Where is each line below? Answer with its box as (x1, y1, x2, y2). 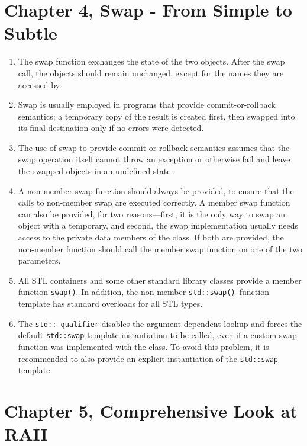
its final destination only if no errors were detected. (18, 121, 204, 134)
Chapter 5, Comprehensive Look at (4, 399, 298, 422)
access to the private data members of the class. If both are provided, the (18, 231, 284, 243)
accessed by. (18, 78, 62, 91)
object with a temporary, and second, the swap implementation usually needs (18, 219, 299, 232)
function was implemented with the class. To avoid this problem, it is (18, 340, 269, 352)
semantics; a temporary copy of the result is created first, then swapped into (18, 110, 295, 122)
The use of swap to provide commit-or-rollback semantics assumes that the (18, 141, 290, 153)
